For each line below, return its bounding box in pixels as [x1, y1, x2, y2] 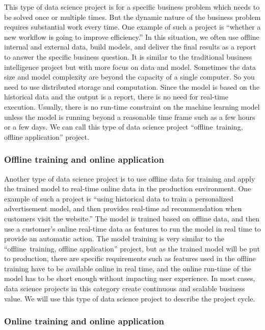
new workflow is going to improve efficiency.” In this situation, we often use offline [4, 31, 259, 42]
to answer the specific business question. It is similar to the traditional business [4, 51, 252, 62]
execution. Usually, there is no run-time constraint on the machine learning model [4, 101, 260, 112]
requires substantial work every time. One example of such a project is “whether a [4, 21, 261, 32]
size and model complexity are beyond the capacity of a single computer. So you [4, 71, 255, 82]
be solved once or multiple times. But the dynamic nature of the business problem [4, 11, 261, 22]
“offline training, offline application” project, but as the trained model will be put [4, 243, 260, 253]
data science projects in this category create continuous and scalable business [4, 283, 245, 294]
